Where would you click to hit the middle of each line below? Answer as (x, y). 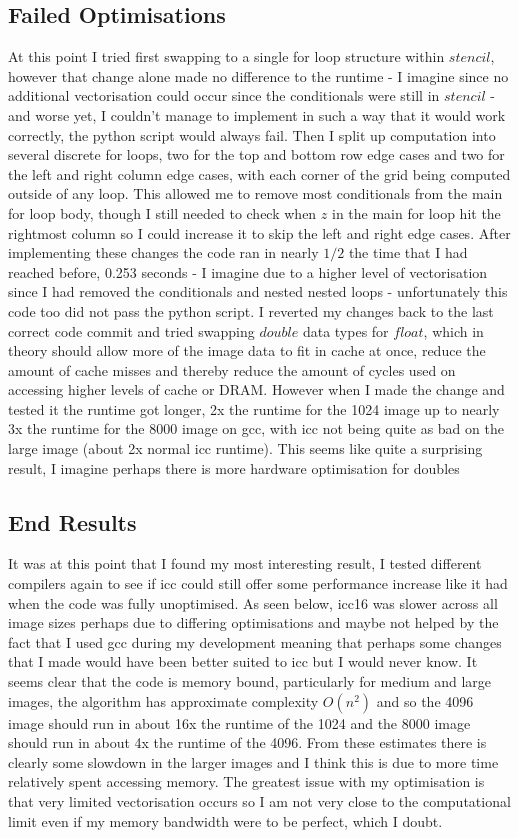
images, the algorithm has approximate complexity (163, 700)
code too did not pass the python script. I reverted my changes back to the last (251, 310)
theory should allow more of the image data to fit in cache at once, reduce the (247, 350)
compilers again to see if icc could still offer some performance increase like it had (258, 583)
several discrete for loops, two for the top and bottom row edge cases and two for (256, 154)
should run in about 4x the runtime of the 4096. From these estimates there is (247, 742)
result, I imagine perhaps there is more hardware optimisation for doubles (234, 467)
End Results (72, 521)
